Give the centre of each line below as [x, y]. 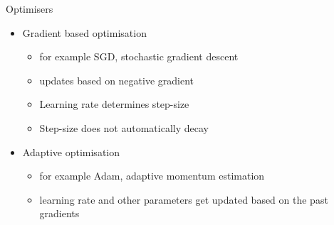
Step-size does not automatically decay [124, 127]
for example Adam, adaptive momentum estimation [152, 176]
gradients [59, 213]
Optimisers [30, 9]
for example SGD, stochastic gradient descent [139, 56]
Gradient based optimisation [84, 32]
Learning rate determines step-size [114, 104]
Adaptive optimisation [71, 152]
